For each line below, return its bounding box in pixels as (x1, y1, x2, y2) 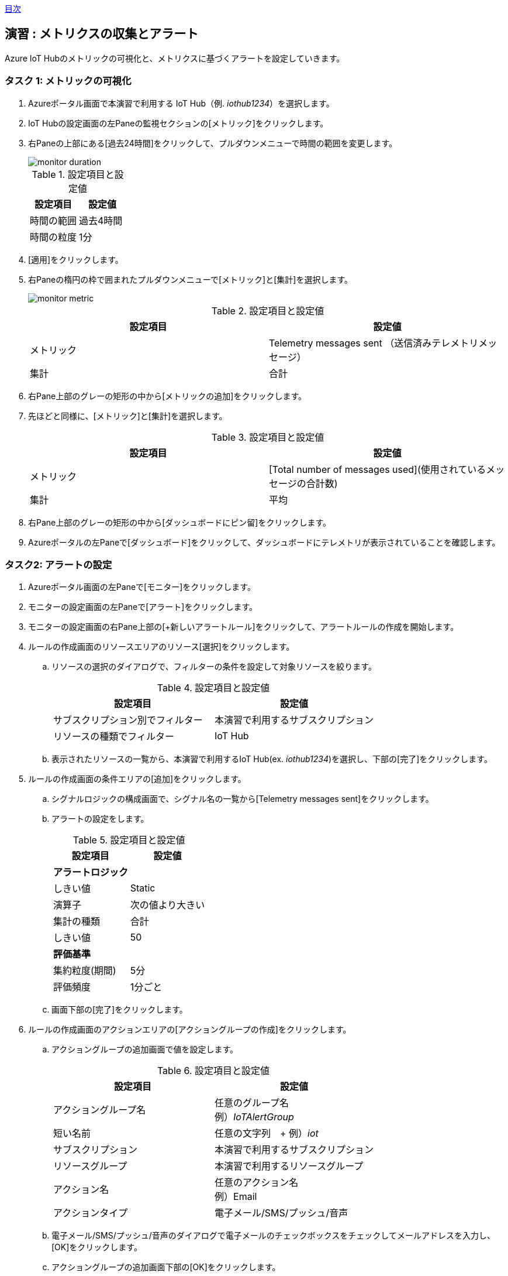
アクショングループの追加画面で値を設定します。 (51, 1044, 239, 1055)
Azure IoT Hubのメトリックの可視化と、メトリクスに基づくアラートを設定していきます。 (5, 53, 345, 63)
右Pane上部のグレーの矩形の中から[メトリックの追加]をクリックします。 (28, 390, 307, 401)
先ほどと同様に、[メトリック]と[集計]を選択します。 (28, 410, 227, 421)
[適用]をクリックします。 (28, 254, 123, 265)
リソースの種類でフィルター (53, 730, 174, 743)
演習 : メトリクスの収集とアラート (5, 26, 199, 42)
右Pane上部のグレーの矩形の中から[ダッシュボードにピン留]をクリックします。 (28, 517, 331, 527)
